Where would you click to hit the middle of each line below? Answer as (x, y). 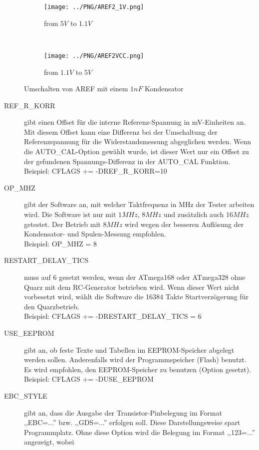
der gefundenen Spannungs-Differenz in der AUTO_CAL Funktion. (127, 161)
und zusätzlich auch (194, 214)
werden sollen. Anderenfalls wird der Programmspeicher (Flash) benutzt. (135, 359)
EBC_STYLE (26, 395)
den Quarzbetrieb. (52, 306)
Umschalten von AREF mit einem (76, 89)
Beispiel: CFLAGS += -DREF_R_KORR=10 (96, 171)
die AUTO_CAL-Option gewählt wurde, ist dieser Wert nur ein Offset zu (136, 151)
